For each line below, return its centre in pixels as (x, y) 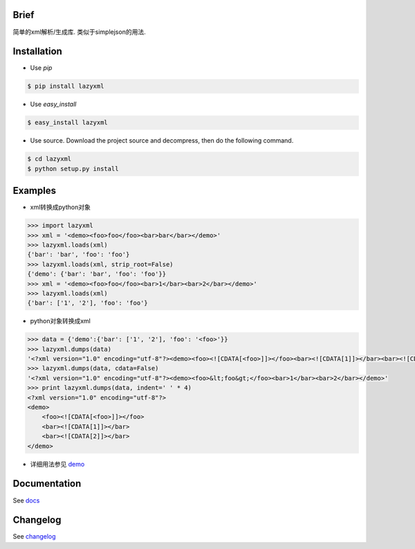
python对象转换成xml (61, 321)
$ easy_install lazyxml (68, 123)
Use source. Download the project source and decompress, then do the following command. (162, 141)
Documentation (47, 484)
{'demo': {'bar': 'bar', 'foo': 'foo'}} (96, 274)
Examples (35, 191)
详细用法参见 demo (57, 464)
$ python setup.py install (73, 169)
